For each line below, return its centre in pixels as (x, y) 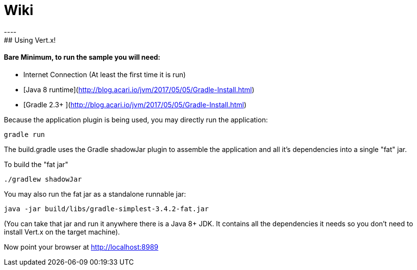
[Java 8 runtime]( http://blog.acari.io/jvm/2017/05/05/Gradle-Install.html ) (139, 89)
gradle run (25, 134)
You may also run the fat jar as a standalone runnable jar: (95, 194)
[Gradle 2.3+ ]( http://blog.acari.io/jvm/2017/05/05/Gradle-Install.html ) (135, 104)
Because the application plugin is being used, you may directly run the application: (136, 119)
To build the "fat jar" (36, 164)
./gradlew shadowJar (43, 179)
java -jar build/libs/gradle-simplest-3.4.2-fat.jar (106, 209)
